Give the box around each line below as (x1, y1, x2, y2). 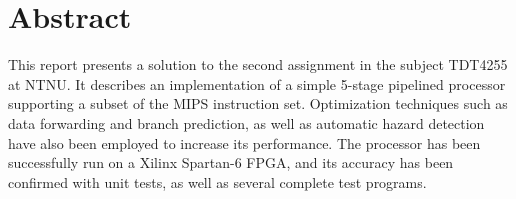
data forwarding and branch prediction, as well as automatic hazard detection (8, 112, 485, 133)
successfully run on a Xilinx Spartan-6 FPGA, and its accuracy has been (8, 152, 454, 173)
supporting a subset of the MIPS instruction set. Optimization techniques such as (8, 93, 508, 114)
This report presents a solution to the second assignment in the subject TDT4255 (8, 54, 508, 75)
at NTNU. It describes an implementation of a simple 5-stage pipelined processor (8, 73, 506, 94)
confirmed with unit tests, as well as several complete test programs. (8, 171, 427, 192)
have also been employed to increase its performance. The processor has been (8, 132, 481, 153)
